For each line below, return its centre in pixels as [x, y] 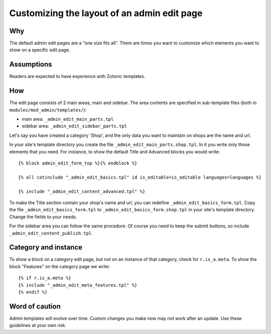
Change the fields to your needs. [43, 217]
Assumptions [31, 65]
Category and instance [46, 247]
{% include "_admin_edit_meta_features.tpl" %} [78, 285]
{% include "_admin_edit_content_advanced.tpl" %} [82, 191]
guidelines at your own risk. [38, 325]
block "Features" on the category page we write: [60, 266]
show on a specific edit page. [40, 50]
